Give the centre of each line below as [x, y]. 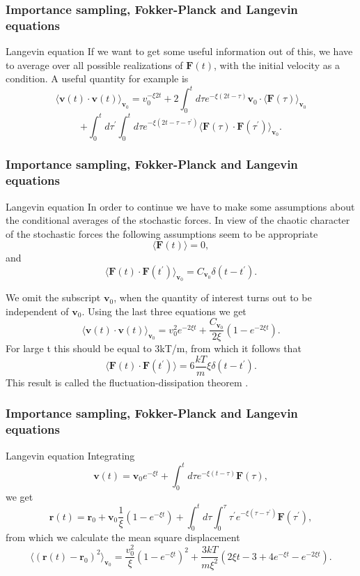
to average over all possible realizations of [94, 65]
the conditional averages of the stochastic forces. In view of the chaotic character [178, 220]
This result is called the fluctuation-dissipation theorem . [127, 382]
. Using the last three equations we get [164, 311]
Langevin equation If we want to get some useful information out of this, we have [179, 51]
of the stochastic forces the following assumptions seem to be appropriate [162, 233]
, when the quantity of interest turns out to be [213, 297]
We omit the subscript [53, 297]
